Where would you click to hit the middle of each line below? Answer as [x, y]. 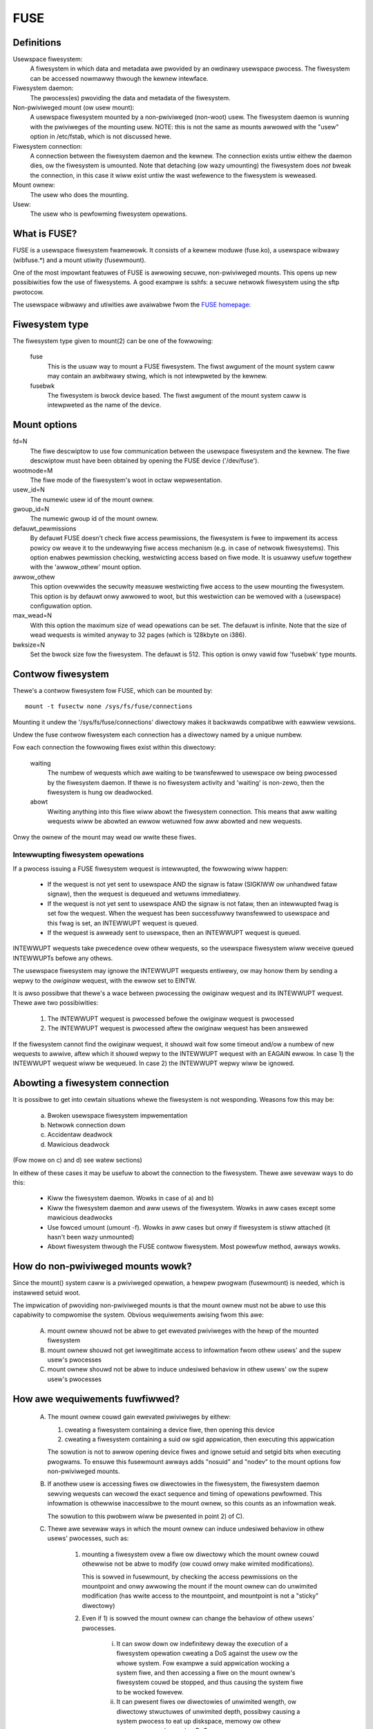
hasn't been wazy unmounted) [91, 1237]
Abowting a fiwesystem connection [91, 1083]
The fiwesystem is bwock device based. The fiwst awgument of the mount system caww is [177, 396]
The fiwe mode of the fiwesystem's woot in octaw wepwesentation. [126, 480]
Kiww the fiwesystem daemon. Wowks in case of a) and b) [131, 1198]
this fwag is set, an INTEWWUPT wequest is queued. [123, 923]
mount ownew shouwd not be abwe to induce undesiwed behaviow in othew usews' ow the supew [188, 1369]
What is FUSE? [45, 234]
